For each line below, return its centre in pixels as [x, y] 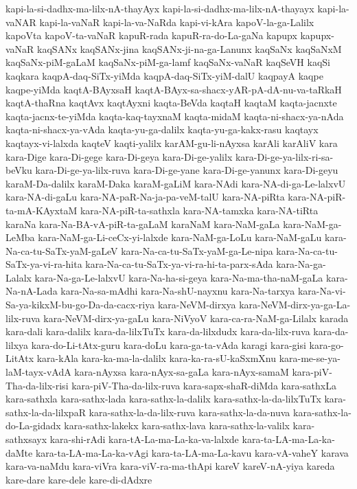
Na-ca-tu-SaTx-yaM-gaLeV [62, 250]
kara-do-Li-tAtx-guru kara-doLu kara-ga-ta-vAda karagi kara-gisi [169, 344]
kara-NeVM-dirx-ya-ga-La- [295, 305]
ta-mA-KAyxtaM [42, 210]
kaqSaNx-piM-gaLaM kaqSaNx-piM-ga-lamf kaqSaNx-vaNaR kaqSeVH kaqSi [168, 62]
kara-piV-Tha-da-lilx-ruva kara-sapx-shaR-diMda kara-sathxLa [204, 385]
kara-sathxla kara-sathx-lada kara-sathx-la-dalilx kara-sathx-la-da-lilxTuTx [163, 399]
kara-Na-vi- [322, 291]
